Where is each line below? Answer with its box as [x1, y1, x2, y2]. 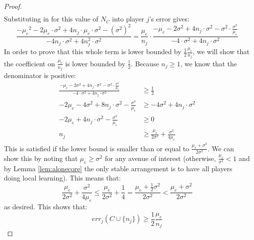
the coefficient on [4, 58, 55, 68]
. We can [208, 143, 234, 153]
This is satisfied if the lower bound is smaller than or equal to [4, 143, 189, 153]
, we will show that [192, 46, 250, 57]
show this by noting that [4, 153, 78, 163]
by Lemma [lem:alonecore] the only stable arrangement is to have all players [4, 163, 232, 173]
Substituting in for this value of [4, 14, 98, 24]
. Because [131, 58, 159, 68]
